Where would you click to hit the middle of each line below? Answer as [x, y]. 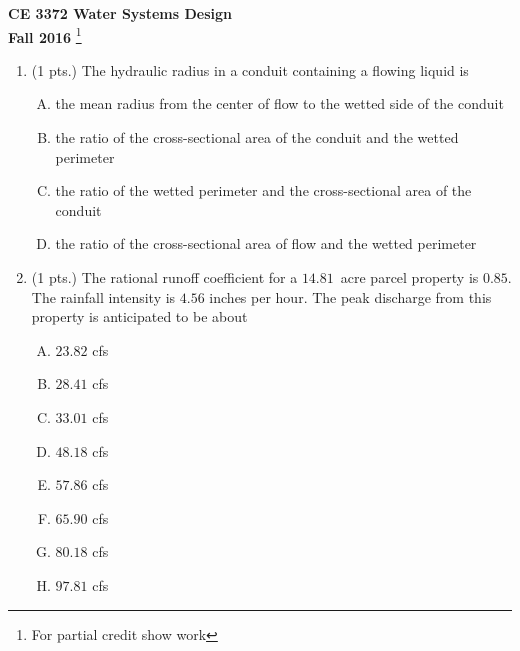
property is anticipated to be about [139, 316]
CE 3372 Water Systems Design [120, 13]
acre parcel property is [409, 277]
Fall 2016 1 [45, 35]
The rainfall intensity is [103, 296]
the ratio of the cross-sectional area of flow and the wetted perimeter [266, 243]
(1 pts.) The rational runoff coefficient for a [164, 277]
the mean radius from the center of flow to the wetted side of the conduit [279, 103]
